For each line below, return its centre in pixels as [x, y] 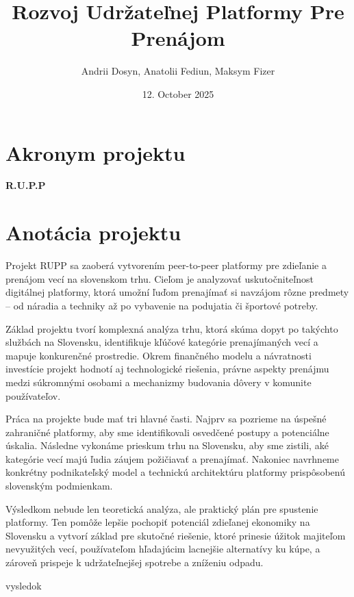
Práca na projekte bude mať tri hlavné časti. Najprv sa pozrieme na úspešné [166, 419]
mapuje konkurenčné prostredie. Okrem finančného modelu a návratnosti [159, 355]
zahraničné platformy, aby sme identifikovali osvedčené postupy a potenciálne [167, 432]
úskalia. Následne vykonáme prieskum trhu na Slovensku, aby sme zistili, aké [167, 445]
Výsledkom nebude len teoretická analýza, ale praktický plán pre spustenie [162, 508]
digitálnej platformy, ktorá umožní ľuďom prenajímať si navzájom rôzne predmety [177, 292]
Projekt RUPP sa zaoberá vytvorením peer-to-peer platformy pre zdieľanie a [166, 265]
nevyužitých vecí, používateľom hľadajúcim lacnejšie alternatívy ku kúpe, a [163, 549]
